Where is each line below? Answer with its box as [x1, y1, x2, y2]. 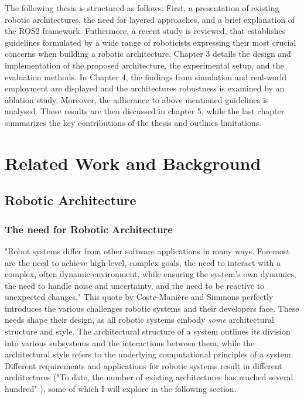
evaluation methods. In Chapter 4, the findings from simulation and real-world [5, 70, 287, 83]
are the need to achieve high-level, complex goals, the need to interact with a [5, 256, 281, 268]
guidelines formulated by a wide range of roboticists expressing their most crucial [5, 36, 296, 48]
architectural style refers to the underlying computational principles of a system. [5, 348, 293, 360]
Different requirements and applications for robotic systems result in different [5, 359, 282, 371]
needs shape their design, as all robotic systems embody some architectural [5, 313, 275, 326]
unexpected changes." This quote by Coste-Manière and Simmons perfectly [5, 291, 274, 303]
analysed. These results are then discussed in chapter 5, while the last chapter [5, 105, 285, 117]
